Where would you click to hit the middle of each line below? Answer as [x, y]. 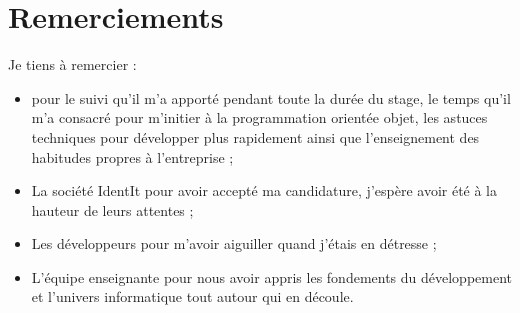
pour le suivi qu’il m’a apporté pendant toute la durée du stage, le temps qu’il [271, 97]
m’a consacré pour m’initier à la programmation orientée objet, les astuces [259, 117]
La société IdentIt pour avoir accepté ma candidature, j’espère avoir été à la [264, 190]
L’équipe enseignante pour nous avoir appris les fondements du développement [272, 276]
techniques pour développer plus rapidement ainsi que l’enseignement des [255, 136]
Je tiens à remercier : [72, 64]
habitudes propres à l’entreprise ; [132, 156]
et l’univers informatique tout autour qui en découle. [192, 296]
